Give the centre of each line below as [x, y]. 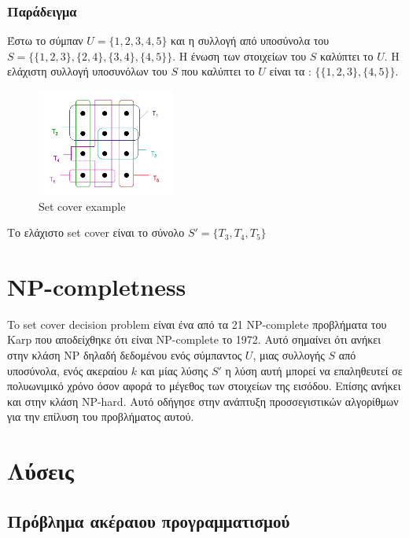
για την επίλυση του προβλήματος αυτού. [101, 416]
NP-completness [97, 286]
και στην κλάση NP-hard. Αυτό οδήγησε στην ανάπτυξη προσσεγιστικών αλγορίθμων [203, 401]
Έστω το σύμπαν [45, 41]
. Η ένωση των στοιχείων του [240, 55]
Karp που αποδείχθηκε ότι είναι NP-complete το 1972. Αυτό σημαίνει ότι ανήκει [194, 339]
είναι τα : [290, 71]
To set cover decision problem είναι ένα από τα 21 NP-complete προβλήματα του [197, 324]
